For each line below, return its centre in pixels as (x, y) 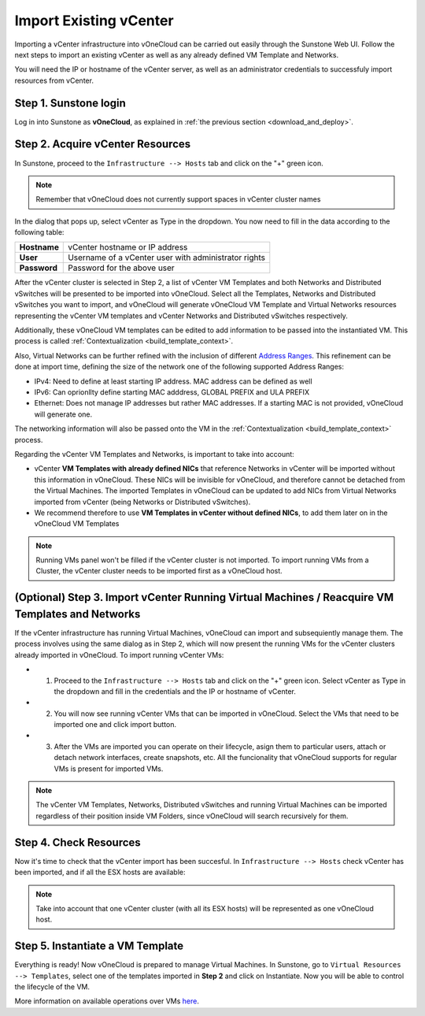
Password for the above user (121, 268)
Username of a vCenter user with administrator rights (166, 258)
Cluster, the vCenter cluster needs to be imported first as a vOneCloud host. (159, 571)
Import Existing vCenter (94, 20)
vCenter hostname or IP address (128, 247)
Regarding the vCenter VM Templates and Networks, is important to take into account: (154, 454)
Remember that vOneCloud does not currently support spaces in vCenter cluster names (178, 199)
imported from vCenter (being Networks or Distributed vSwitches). (142, 502)
